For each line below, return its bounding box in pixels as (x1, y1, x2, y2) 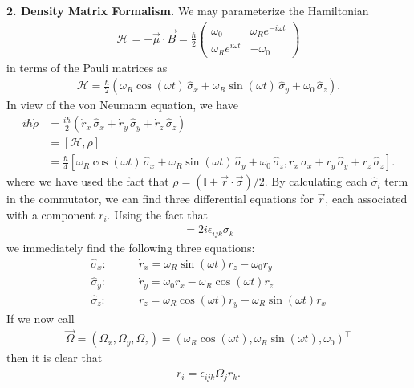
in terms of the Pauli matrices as (6, 59, 168, 76)
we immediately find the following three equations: (6, 239, 255, 255)
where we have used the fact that (6, 173, 169, 190)
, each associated (325, 190, 408, 207)
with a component (6, 206, 95, 223)
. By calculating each (264, 173, 367, 190)
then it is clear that (6, 349, 103, 366)
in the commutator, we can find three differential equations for (6, 190, 314, 207)
